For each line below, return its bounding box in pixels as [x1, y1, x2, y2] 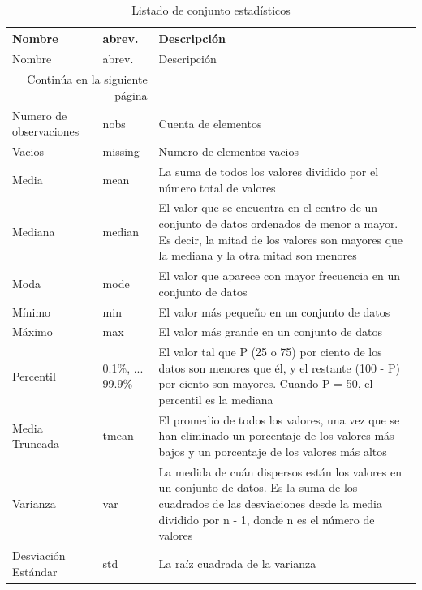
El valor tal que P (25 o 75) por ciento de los [158, 343, 382, 360]
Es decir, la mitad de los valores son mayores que [158, 230, 403, 248]
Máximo [12, 323, 53, 340]
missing [102, 143, 140, 160]
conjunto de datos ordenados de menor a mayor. [158, 215, 398, 232]
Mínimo [12, 303, 51, 320]
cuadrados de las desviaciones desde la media [158, 495, 382, 512]
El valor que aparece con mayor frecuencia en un [158, 267, 401, 284]
